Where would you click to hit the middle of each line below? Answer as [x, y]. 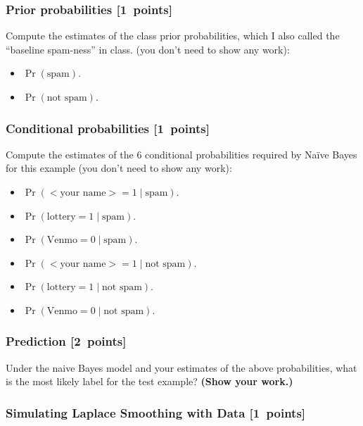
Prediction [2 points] [66, 341]
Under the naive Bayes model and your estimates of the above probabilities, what [181, 367]
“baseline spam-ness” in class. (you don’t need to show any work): [148, 49]
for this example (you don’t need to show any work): [119, 168]
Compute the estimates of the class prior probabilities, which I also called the [173, 36]
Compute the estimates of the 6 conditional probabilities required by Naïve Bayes [181, 154]
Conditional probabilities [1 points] [108, 128]
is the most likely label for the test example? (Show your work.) [149, 381]
